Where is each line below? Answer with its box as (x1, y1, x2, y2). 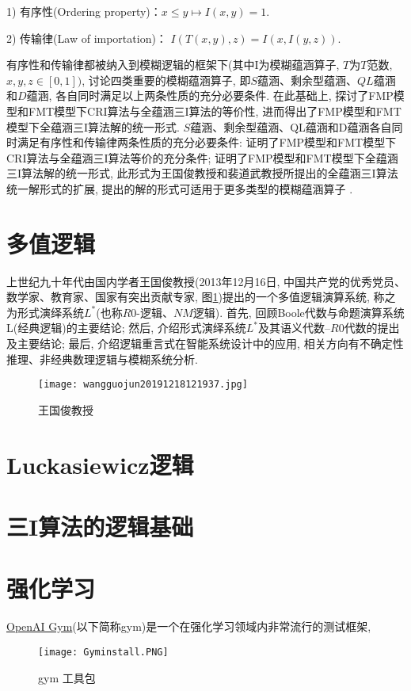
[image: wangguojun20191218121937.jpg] (38, 379, 248, 391)
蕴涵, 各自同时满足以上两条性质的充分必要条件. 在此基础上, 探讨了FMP (26, 87, 394, 104)
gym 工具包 (38, 669, 96, 685)
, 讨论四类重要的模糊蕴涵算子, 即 (82, 71, 251, 88)
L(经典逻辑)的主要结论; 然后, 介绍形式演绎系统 (6, 319, 246, 336)
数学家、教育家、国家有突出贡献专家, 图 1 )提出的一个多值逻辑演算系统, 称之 (6, 288, 396, 305)
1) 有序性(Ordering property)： (6, 3, 162, 19)
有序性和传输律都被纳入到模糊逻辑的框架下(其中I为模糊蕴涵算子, (6, 56, 340, 73)
